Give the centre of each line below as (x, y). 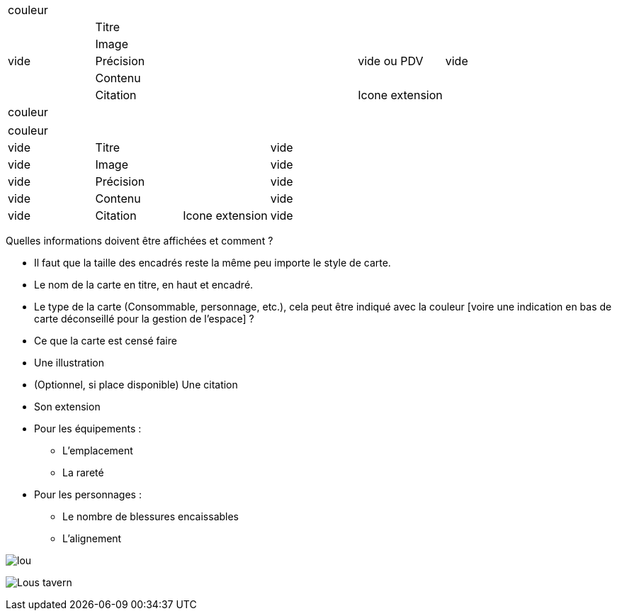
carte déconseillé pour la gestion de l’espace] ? (144, 319)
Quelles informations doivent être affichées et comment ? (140, 241)
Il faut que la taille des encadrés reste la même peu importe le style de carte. (213, 263)
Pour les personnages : (88, 494)
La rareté (83, 472)
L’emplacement (98, 450)
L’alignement (92, 538)
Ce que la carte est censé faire (106, 341)
